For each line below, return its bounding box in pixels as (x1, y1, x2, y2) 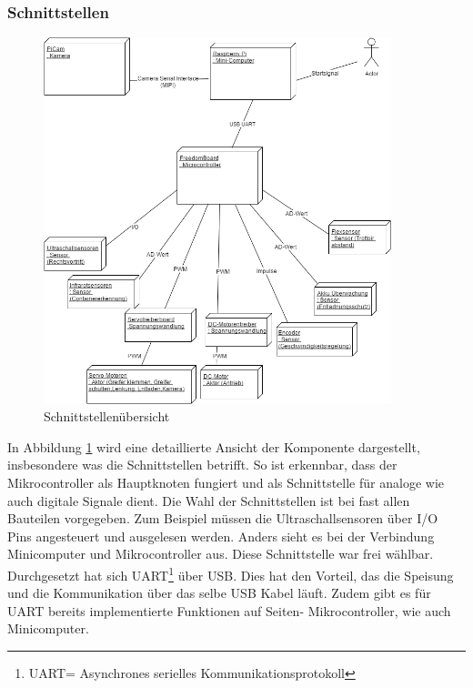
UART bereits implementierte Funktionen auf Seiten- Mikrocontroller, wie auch (7, 601, 451, 620)
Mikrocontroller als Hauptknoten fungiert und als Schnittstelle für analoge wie (7, 473, 444, 491)
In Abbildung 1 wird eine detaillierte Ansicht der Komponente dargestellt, (7, 437, 420, 456)
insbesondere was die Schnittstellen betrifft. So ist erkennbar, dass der (7, 455, 398, 474)
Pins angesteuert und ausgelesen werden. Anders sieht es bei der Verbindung (7, 526, 435, 545)
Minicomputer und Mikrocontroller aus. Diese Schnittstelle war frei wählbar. (7, 544, 434, 563)
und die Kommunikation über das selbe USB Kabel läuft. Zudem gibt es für (7, 583, 431, 602)
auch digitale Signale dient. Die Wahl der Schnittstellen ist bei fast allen (7, 491, 410, 510)
